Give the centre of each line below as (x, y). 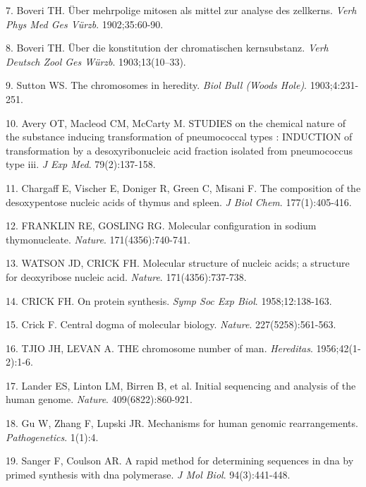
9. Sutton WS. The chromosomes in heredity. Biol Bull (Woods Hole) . (157, 85)
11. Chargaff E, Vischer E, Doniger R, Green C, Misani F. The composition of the (183, 187)
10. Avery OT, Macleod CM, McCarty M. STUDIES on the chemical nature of (176, 122)
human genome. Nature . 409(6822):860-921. (99, 399)
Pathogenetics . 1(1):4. (52, 437)
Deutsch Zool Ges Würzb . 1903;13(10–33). (96, 61)
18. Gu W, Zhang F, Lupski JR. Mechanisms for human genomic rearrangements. (182, 423)
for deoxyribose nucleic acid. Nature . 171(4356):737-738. (126, 276)
